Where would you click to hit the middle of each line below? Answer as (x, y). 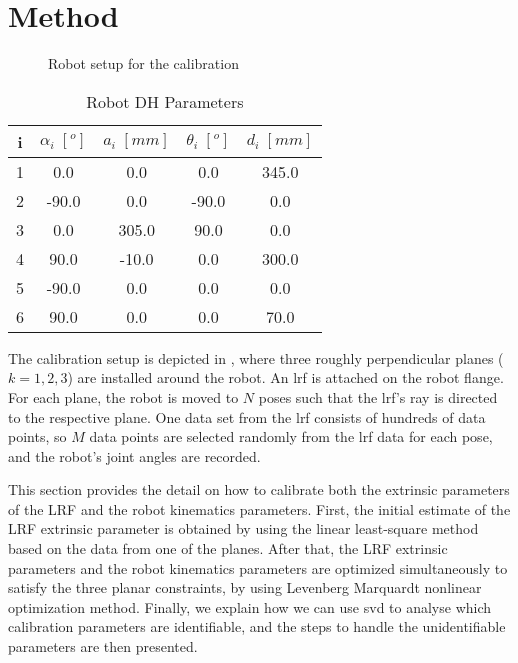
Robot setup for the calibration (143, 63)
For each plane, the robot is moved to (123, 396)
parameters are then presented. (103, 646)
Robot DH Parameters (165, 101)
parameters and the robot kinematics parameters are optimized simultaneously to (258, 567)
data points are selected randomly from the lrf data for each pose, (291, 436)
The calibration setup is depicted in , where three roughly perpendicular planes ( (256, 357)
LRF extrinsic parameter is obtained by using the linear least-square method (243, 528)
